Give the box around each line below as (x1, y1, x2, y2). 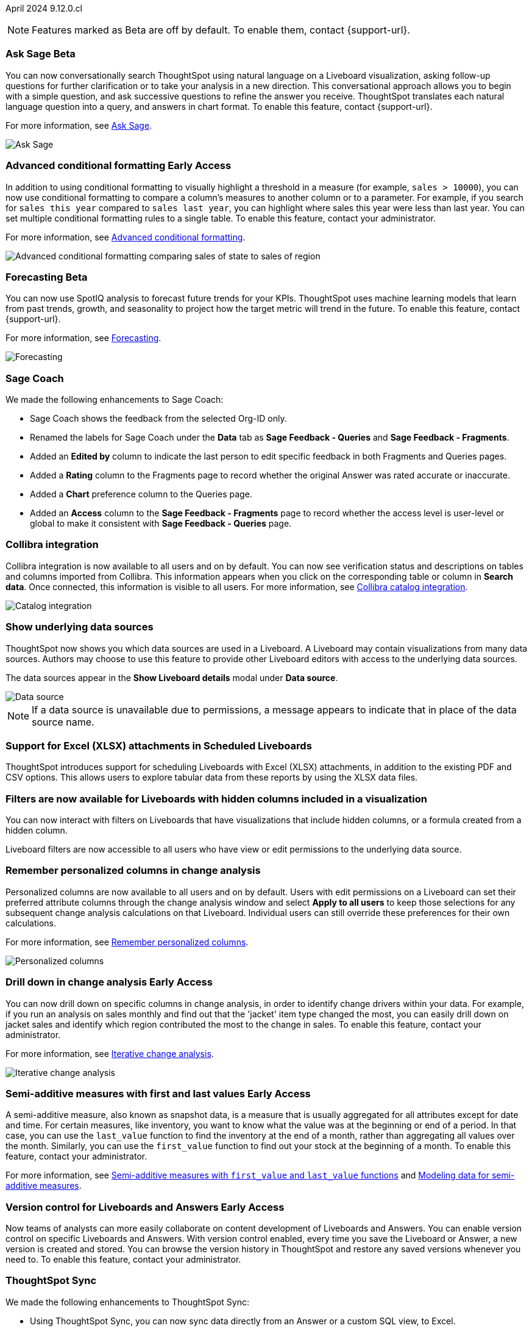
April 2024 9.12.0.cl (5, 3, 82, 13)
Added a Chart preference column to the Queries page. (30, 489, 252, 499)
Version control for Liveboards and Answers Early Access (5, 1200, 285, 1213)
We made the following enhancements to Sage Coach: (5, 394, 224, 405)
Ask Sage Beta (5, 48, 76, 60)
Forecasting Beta (5, 270, 88, 283)
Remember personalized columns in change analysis (5, 864, 261, 877)
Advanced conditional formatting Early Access (5, 159, 232, 172)
